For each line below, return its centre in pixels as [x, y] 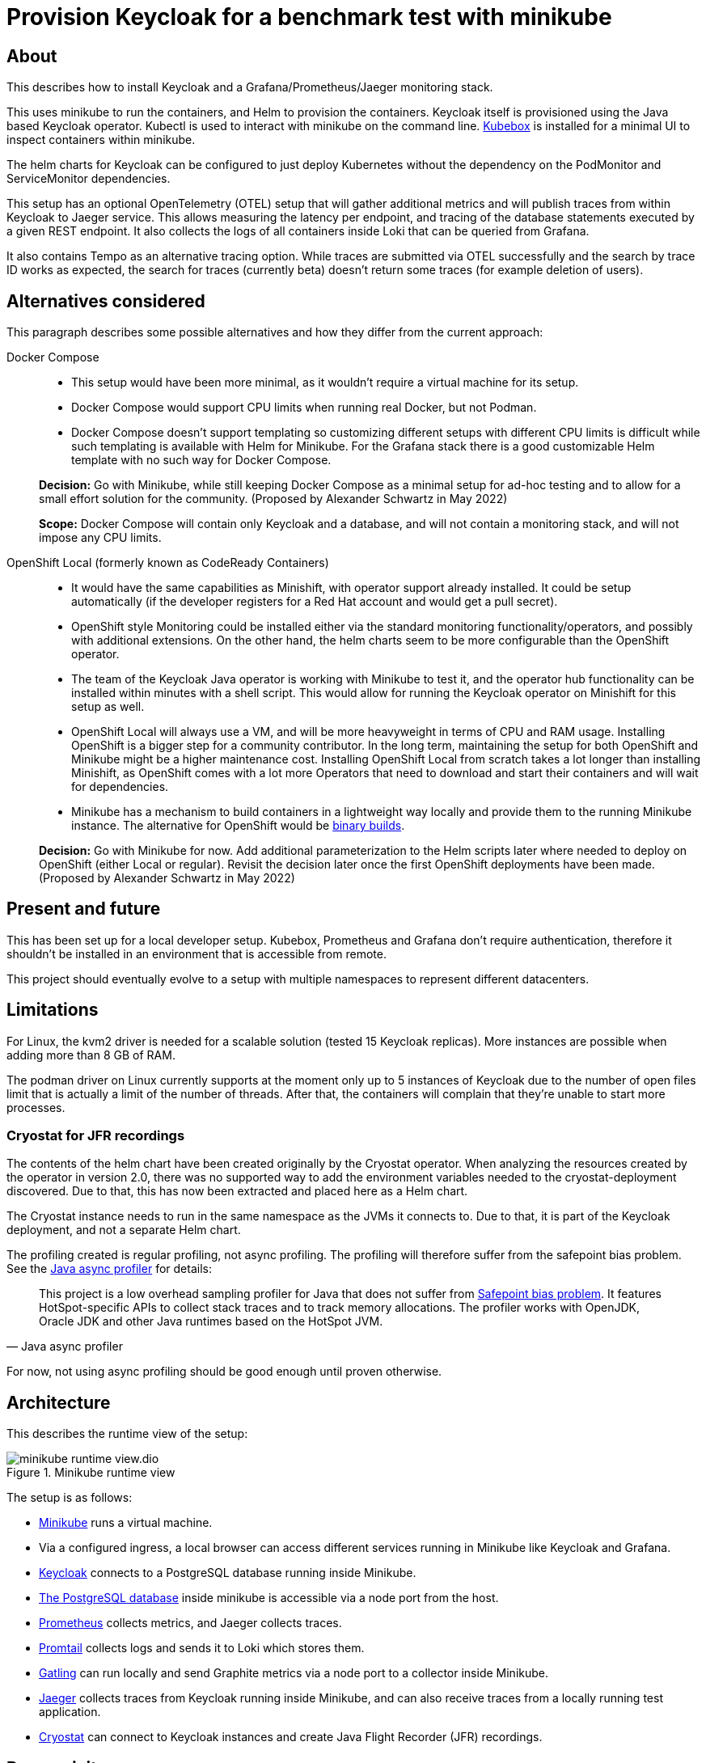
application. [70, 1712]
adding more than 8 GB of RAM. [91, 1055]
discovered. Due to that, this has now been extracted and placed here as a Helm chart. [237, 1191]
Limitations [53, 1010]
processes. [36, 1107]
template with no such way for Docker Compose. [201, 460]
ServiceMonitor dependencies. [89, 179]
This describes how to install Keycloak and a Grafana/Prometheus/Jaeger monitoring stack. [250, 87]
